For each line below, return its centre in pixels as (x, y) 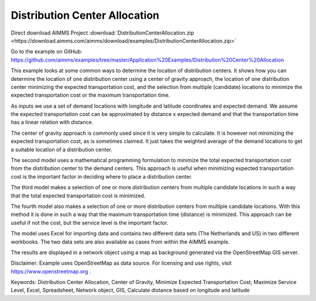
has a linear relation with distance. (52, 122)
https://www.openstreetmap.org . (51, 271)
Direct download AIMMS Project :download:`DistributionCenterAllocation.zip (102, 33)
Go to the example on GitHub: (47, 52)
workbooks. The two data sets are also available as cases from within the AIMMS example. (120, 242)
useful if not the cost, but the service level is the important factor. (90, 223)
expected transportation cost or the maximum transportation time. (90, 95)
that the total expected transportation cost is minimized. (78, 196)
